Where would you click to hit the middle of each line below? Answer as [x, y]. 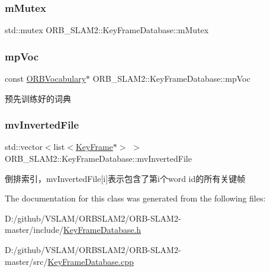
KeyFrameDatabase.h [102, 230]
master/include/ [34, 230]
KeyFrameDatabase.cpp [91, 261]
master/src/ [26, 261]
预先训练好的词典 [38, 98]
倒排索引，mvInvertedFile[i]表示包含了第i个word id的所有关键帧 [125, 178]
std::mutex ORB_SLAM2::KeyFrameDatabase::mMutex [107, 30]
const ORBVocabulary [46, 79]
